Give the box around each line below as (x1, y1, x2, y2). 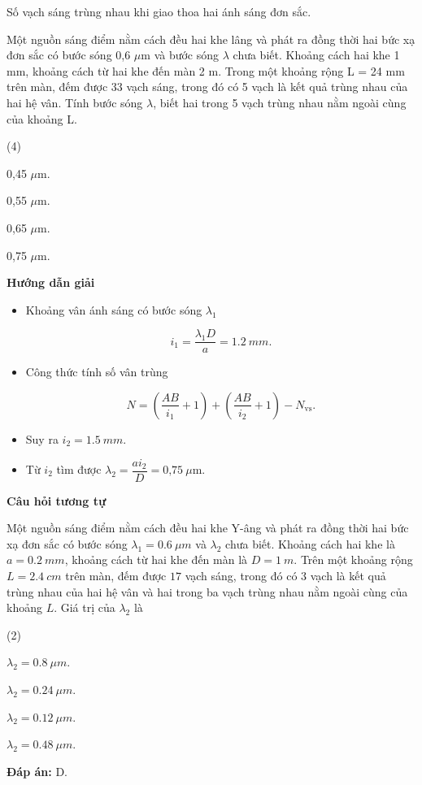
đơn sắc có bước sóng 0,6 (7, 46, 131, 63)
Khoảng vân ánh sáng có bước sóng (25, 301, 202, 318)
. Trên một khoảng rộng (294, 551, 413, 568)
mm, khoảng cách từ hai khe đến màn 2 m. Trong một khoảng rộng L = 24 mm (7, 62, 405, 79)
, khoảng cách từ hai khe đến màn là (64, 551, 248, 568)
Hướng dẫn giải (7, 274, 95, 291)
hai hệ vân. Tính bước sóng (7, 93, 143, 111)
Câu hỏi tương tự (7, 492, 107, 509)
